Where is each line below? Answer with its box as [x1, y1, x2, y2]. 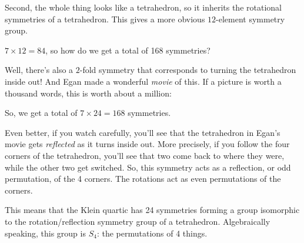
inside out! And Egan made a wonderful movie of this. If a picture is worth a [5, 75, 282, 87]
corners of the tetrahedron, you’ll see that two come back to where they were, [5, 149, 285, 161]
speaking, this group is [5, 227, 86, 239]
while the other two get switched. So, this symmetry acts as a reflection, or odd [5, 161, 291, 173]
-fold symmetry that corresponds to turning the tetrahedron [79, 64, 296, 76]
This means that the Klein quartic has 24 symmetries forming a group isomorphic [5, 204, 300, 216]
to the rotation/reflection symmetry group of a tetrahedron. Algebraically [5, 215, 270, 227]
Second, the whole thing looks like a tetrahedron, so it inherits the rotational [5, 1, 282, 13]
